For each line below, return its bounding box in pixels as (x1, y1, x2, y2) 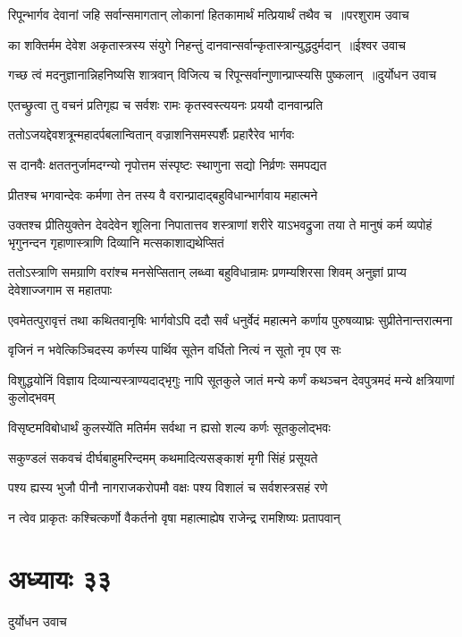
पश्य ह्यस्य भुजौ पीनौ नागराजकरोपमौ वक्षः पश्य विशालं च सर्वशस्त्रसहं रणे (8, 478, 328, 497)
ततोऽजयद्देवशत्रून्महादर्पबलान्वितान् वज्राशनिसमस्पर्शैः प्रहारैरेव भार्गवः (8, 125, 294, 144)
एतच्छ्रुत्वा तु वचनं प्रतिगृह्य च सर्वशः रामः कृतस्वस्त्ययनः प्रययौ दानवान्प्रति (8, 95, 323, 113)
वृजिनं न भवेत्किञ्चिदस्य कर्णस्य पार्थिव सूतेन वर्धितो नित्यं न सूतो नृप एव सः (8, 340, 341, 359)
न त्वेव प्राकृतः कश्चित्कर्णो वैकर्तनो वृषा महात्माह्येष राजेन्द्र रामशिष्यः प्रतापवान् (8, 507, 340, 526)
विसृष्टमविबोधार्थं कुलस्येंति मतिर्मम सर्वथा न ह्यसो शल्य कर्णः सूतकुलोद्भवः (8, 417, 331, 436)
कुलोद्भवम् (8, 388, 55, 407)
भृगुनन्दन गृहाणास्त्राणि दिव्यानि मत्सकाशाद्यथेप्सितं (8, 232, 224, 251)
